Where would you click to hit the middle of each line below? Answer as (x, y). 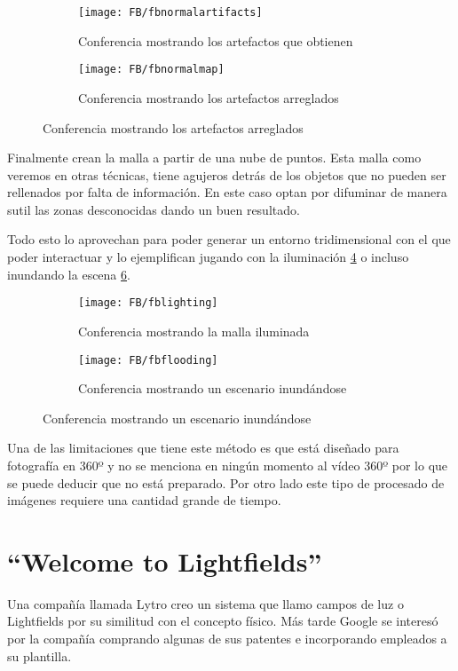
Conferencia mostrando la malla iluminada (194, 331)
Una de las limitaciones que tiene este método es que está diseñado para (203, 448)
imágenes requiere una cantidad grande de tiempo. (144, 500)
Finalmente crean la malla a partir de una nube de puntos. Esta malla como (214, 158)
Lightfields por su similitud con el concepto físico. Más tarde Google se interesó (223, 621)
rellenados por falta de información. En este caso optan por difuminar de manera (227, 192)
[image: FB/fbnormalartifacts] (170, 12)
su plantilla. (39, 655)
